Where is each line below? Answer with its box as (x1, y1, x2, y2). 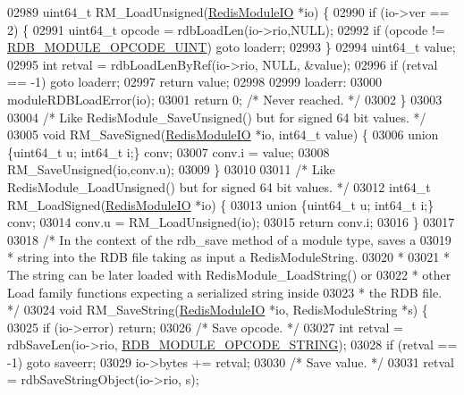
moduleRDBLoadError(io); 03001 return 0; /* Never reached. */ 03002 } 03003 (7, 89, 443, 108)
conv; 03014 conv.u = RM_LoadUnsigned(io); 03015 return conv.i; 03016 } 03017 (7, 213, 455, 231)
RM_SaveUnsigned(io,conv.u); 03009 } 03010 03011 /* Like (7, 160, 335, 179)
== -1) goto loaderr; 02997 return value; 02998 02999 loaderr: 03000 (7, 72, 383, 91)
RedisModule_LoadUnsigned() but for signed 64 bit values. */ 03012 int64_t (7, 177, 431, 196)
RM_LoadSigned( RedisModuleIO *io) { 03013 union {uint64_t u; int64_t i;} (7, 195, 434, 214)
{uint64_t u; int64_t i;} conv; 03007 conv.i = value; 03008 (7, 142, 330, 161)
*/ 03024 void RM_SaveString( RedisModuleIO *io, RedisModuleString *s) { (7, 300, 428, 319)
